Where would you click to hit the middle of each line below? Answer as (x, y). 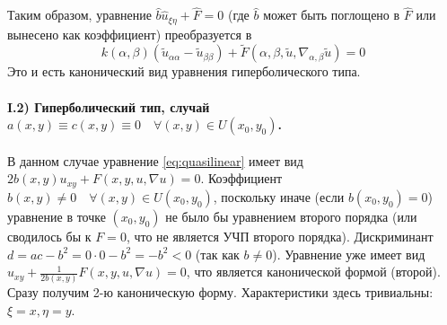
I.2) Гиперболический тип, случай (109, 106)
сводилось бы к (49, 236)
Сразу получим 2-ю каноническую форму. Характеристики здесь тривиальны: (220, 292)
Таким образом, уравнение (79, 15)
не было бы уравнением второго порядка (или (291, 216)
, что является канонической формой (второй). (313, 272)
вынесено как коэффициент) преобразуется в (130, 34)
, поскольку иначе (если (279, 196)
